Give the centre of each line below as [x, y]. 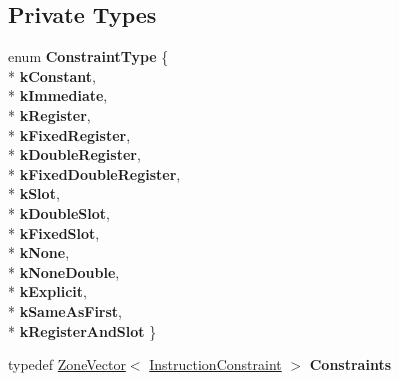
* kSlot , [34, 193]
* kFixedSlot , [54, 232]
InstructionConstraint [215, 364]
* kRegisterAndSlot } [82, 330]
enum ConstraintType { [88, 56]
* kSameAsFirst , [65, 310]
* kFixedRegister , [69, 134]
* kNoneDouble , [64, 271]
